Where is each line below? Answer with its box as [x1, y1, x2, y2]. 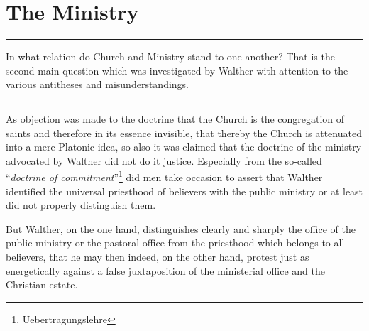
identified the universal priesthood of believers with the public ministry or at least [6, 183, 363, 198]
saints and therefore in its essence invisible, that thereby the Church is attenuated [6, 125, 362, 140]
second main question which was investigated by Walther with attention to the [6, 63, 348, 77]
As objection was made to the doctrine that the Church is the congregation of [6, 111, 345, 126]
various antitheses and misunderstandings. [6, 77, 189, 92]
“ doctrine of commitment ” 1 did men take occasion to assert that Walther [6, 168, 323, 184]
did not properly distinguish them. [6, 197, 156, 212]
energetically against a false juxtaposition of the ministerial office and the [6, 263, 325, 278]
